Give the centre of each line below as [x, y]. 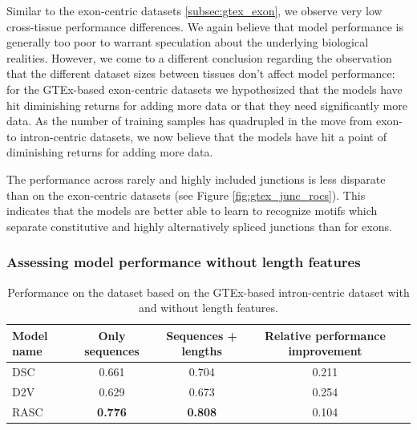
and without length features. [208, 308]
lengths [202, 351]
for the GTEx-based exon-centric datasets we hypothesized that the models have [204, 89]
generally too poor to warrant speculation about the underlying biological [188, 42]
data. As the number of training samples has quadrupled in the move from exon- [204, 121]
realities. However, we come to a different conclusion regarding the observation [199, 57]
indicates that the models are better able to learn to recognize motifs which [192, 211]
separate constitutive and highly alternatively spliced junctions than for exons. [199, 226]
